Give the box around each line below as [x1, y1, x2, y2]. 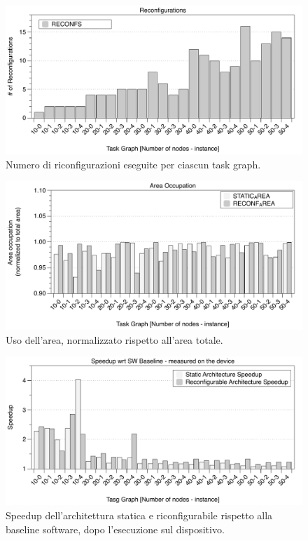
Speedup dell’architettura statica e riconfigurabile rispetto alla [6, 507, 273, 522]
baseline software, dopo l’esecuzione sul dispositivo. [6, 521, 225, 536]
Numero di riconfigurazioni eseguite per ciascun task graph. [6, 156, 261, 171]
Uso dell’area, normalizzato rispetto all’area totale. [6, 332, 223, 347]
